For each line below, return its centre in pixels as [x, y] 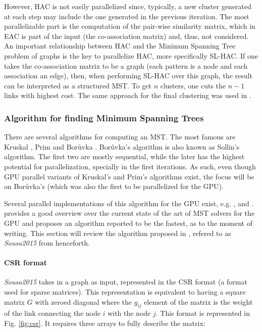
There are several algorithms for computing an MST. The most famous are [120, 137]
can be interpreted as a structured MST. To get [78, 85]
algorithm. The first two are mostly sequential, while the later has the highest [124, 156]
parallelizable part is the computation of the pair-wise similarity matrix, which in [130, 26]
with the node [129, 313]
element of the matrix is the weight [198, 301]
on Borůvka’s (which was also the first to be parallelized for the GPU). [114, 186]
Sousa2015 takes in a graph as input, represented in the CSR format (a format [126, 282]
